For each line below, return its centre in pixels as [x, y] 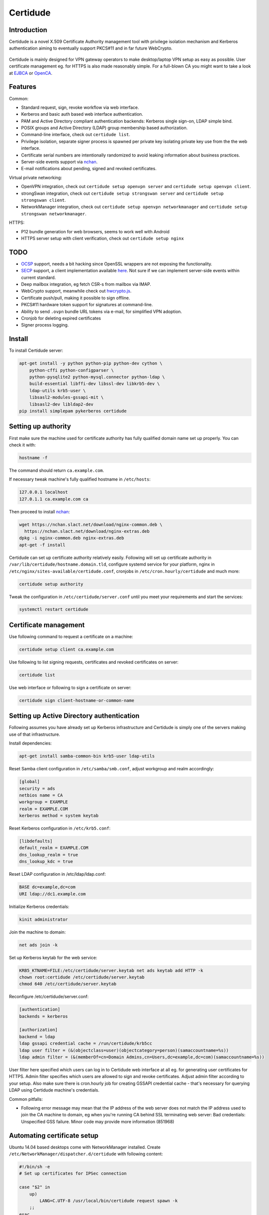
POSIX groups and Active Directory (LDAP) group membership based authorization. [104, 128]
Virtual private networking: [36, 177]
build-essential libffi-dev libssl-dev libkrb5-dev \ [95, 384]
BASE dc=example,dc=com [47, 887]
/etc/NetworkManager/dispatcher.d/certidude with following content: [86, 1154]
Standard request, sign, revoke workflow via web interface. [80, 107]
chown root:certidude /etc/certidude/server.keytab [82, 977]
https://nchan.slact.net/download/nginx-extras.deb [87, 531]
